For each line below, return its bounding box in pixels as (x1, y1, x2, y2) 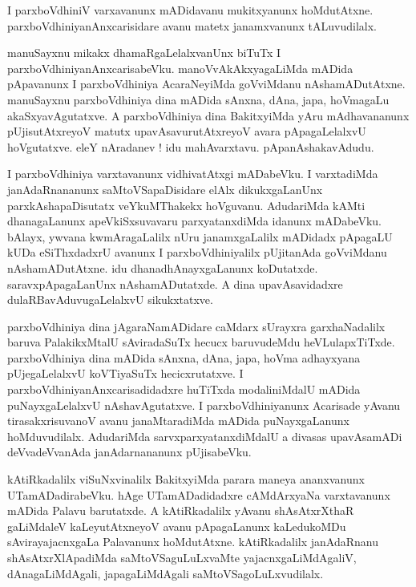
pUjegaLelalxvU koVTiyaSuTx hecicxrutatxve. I (7, 365, 244, 382)
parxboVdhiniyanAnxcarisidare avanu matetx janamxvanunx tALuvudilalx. (7, 17, 377, 34)
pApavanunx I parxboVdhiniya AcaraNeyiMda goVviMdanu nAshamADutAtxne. (7, 75, 406, 92)
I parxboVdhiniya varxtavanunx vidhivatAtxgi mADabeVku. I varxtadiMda (7, 165, 378, 182)
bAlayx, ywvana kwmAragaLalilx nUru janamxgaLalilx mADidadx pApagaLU (7, 228, 393, 245)
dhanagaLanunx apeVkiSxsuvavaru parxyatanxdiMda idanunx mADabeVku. (7, 213, 382, 229)
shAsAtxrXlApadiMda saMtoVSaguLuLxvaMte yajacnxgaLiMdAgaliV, (7, 549, 357, 565)
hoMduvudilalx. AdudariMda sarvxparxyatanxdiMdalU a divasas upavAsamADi (7, 427, 402, 444)
